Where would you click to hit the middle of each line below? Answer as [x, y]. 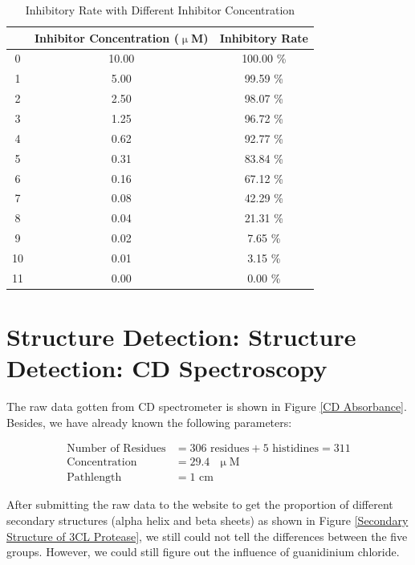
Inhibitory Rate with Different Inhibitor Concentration [160, 10]
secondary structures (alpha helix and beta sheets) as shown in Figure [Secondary [207, 520]
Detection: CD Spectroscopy [167, 368]
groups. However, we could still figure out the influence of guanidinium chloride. [203, 552]
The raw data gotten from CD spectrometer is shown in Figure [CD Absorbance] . [207, 406]
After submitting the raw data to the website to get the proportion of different [200, 504]
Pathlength [94, 478]
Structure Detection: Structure [181, 336]
